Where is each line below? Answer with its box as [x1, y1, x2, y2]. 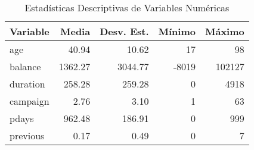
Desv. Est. [100, 24, 149, 38]
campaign [10, 94, 49, 108]
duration [10, 77, 45, 90]
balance [10, 60, 41, 73]
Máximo [205, 24, 244, 38]
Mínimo [158, 24, 196, 38]
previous [10, 129, 45, 142]
